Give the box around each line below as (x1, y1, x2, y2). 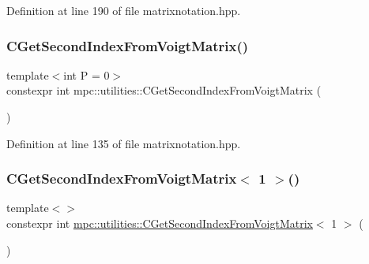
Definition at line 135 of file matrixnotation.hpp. (6, 135, 241, 151)
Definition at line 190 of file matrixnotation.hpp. (6, 2, 241, 18)
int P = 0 (63, 66, 110, 83)
